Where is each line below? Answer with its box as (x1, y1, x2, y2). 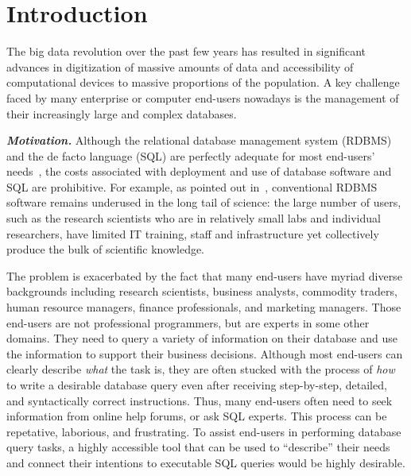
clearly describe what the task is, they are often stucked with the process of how (6, 361, 395, 377)
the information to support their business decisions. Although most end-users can (6, 345, 403, 362)
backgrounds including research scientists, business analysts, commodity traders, (6, 283, 397, 300)
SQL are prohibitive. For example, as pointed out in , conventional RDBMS (6, 178, 378, 195)
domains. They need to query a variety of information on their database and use (6, 330, 397, 346)
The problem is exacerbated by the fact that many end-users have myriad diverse (6, 267, 402, 284)
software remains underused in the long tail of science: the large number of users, (6, 194, 401, 211)
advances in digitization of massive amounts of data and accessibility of (6, 58, 354, 75)
